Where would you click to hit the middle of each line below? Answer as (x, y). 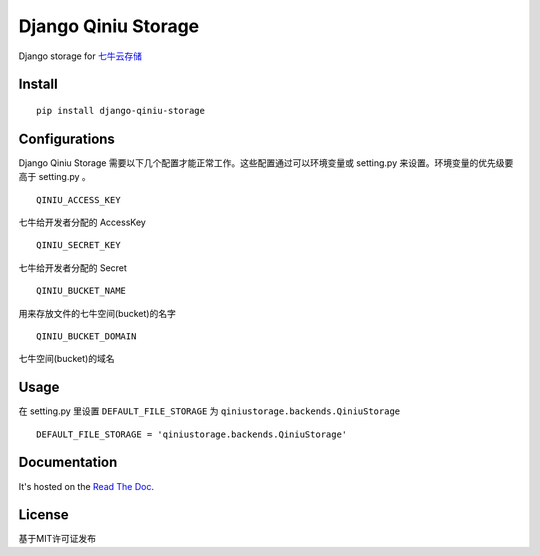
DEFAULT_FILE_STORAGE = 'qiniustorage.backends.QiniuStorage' (192, 434)
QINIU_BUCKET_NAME (81, 291)
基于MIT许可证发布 (57, 539)
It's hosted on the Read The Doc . (86, 486)
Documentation (68, 462)
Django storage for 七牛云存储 (80, 56)
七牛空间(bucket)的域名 (66, 359)
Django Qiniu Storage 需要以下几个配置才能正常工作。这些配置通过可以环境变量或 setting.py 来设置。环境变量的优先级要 (266, 162)
